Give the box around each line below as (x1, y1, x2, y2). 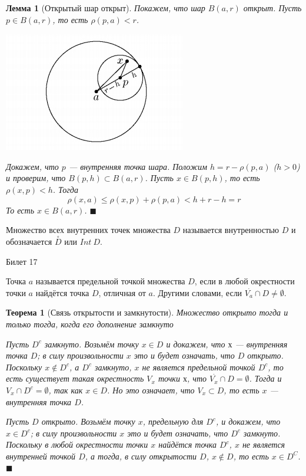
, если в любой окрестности (194, 275, 295, 287)
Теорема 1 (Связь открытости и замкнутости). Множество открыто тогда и (6, 306, 288, 319)
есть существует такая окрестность (6, 372, 144, 385)
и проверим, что (6, 172, 66, 184)
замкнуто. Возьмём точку (44, 337, 139, 350)
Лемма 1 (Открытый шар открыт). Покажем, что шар (6, 2, 205, 14)
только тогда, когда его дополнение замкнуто (6, 317, 174, 330)
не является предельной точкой (142, 360, 255, 373)
